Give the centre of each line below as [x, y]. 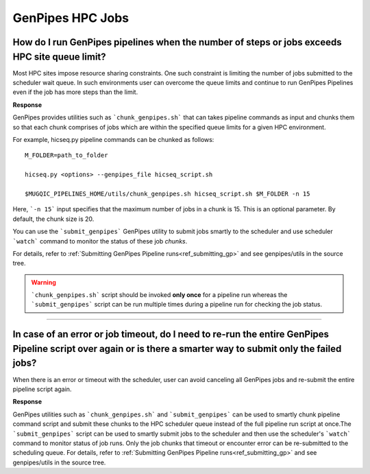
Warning [44, 282]
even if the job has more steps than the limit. [75, 92]
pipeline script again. [42, 389]
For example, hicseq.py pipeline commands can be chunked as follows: [113, 140]
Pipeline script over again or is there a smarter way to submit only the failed [177, 349]
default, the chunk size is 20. [53, 219]
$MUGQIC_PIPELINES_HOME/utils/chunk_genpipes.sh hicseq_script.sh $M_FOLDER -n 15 [168, 193]
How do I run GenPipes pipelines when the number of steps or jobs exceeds [177, 42]
